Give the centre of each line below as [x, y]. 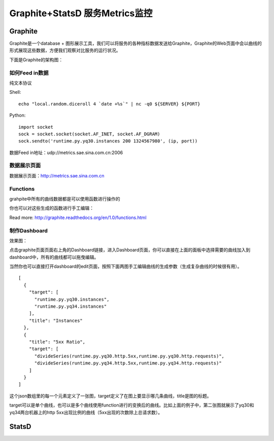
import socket [36, 127]
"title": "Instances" [56, 320]
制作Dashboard [28, 231]
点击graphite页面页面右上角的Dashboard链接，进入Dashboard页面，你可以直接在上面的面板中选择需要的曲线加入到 [130, 250]
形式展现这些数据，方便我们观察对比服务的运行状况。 [65, 50]
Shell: [15, 92]
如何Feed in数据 [29, 72]
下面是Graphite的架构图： [36, 60]
